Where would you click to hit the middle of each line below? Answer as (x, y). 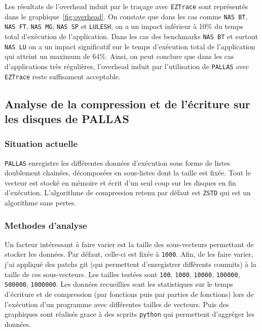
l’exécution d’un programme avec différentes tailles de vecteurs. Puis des (117, 304)
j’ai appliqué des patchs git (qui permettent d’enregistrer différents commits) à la (130, 264)
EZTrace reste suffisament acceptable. (63, 76)
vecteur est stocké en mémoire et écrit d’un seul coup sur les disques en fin (120, 182)
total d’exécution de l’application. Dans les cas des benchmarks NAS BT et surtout (131, 36)
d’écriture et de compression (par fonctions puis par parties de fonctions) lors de (129, 294)
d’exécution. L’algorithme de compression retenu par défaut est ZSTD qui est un (128, 192)
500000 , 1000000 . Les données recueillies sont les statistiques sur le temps (119, 284)
